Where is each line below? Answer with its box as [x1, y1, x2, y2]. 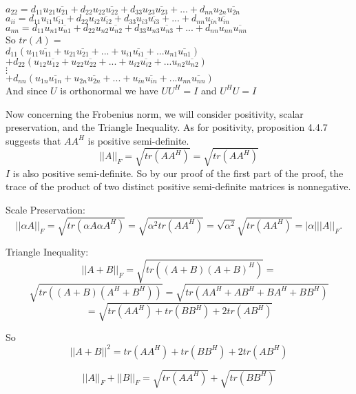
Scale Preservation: [6, 203, 85, 217]
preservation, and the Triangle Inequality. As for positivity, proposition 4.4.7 [6, 120, 328, 134]
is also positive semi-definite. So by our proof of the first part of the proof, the [12, 165, 344, 180]
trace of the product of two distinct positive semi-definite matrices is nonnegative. [6, 179, 351, 194]
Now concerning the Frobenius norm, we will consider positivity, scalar [6, 106, 304, 121]
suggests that [6, 133, 61, 147]
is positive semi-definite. [87, 133, 189, 147]
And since [6, 83, 48, 97]
